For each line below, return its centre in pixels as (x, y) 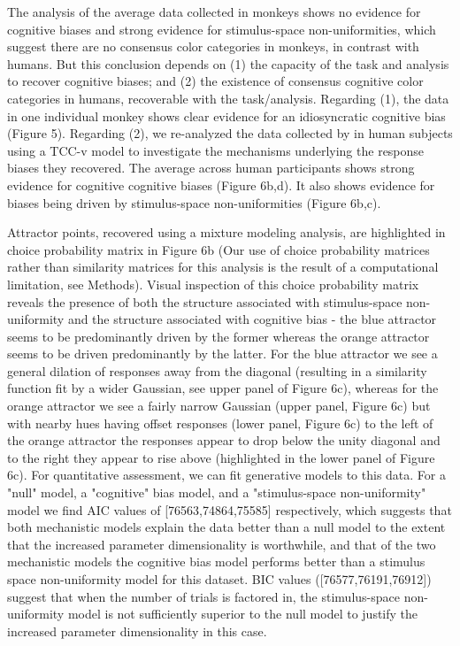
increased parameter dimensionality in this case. (137, 631)
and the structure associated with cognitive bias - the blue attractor (252, 319)
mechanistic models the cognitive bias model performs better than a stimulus (216, 561)
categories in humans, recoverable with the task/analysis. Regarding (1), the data (228, 98)
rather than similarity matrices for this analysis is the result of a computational (223, 267)
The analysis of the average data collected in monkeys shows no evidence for (214, 12)
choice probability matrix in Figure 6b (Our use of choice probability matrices (218, 249)
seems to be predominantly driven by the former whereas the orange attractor (218, 336)
